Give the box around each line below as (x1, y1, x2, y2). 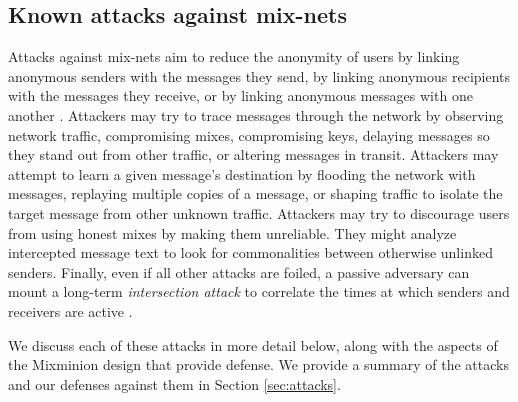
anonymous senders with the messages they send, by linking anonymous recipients (8, 65, 511, 86)
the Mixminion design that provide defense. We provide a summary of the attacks (8, 354, 509, 375)
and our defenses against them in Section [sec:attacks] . (8, 373, 341, 394)
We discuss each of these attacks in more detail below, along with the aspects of (8, 334, 498, 355)
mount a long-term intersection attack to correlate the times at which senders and (8, 281, 510, 302)
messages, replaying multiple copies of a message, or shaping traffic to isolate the (8, 183, 503, 204)
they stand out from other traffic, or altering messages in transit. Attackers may (8, 144, 499, 165)
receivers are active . (8, 300, 133, 321)
